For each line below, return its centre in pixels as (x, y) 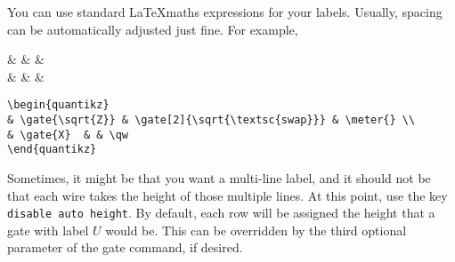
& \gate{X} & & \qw (68, 135)
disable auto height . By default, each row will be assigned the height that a (221, 213)
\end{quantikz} (52, 150)
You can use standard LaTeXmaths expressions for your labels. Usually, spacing (225, 12)
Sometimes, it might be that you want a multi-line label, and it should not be (219, 178)
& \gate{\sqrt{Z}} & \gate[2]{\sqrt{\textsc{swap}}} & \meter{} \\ (211, 120)
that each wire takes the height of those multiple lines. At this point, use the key (227, 195)
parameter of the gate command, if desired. (125, 247)
